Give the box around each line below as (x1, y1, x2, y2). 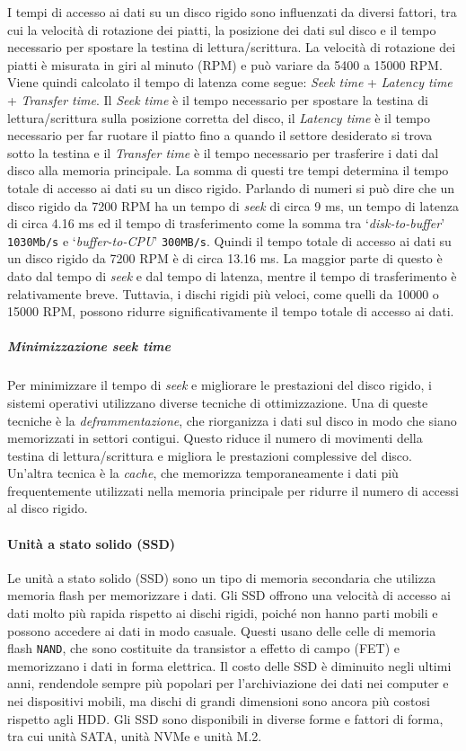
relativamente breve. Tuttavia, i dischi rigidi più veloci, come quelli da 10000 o (7, 284, 439, 303)
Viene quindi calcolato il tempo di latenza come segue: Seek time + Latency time (7, 73, 453, 92)
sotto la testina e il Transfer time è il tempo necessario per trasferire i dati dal (7, 143, 439, 162)
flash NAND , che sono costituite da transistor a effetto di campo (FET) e (7, 639, 400, 658)
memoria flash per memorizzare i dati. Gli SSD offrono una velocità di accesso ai (7, 586, 451, 605)
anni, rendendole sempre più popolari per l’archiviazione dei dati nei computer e (7, 674, 449, 693)
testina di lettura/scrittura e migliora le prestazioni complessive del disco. (7, 446, 412, 464)
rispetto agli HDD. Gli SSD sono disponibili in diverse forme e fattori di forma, (7, 709, 444, 728)
